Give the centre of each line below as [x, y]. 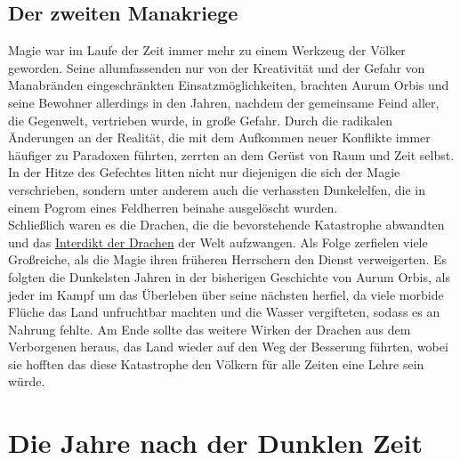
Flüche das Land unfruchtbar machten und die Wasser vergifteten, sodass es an [224, 312]
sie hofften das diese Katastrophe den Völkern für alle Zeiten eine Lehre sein [216, 363]
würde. [27, 381]
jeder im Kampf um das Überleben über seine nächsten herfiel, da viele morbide [226, 294]
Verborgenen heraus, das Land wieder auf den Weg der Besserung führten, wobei [228, 347]
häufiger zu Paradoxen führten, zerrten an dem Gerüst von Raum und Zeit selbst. [231, 154]
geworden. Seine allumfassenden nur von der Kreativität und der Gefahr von [217, 67]
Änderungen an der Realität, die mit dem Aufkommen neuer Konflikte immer [219, 137]
